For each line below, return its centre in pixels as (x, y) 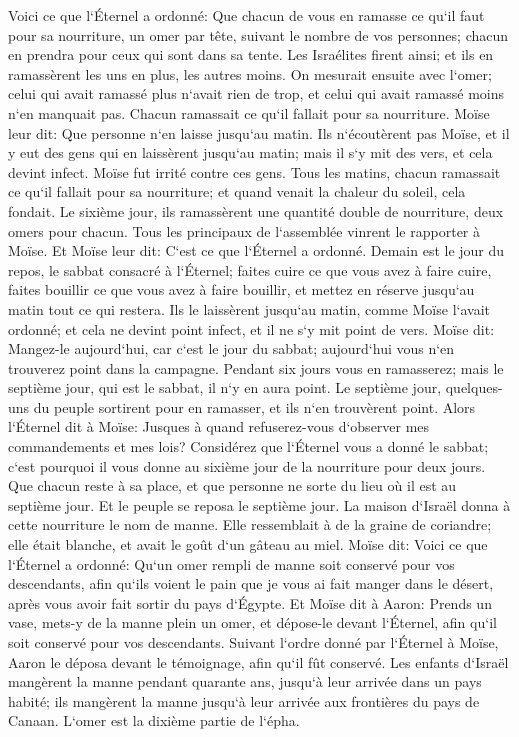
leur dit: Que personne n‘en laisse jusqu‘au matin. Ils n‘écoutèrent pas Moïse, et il (259, 132)
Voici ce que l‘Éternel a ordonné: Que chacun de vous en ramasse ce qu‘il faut (246, 15)
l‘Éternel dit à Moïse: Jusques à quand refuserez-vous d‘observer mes (219, 426)
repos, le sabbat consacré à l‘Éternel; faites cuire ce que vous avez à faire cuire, (250, 269)
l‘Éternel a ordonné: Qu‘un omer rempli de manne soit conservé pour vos (231, 563)
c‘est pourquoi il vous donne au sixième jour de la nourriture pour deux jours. (247, 465)
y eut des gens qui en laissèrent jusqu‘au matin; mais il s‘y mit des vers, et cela (250, 152)
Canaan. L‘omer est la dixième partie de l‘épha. (154, 720)
